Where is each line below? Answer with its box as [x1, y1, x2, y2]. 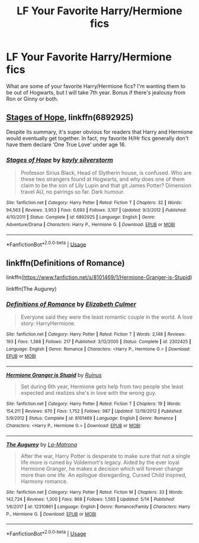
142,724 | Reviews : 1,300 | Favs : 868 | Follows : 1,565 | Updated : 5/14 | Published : [6, 497, 175, 503]
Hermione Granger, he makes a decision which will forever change [20, 465, 184, 472]
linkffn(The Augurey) [6, 285, 57, 293]
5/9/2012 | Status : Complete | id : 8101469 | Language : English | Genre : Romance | [6, 415, 176, 422]
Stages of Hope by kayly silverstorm [6, 156, 114, 164]
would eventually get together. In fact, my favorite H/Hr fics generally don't [6, 134, 189, 142]
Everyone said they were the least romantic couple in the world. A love [20, 313, 193, 321]
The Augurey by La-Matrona [6, 441, 78, 448]
